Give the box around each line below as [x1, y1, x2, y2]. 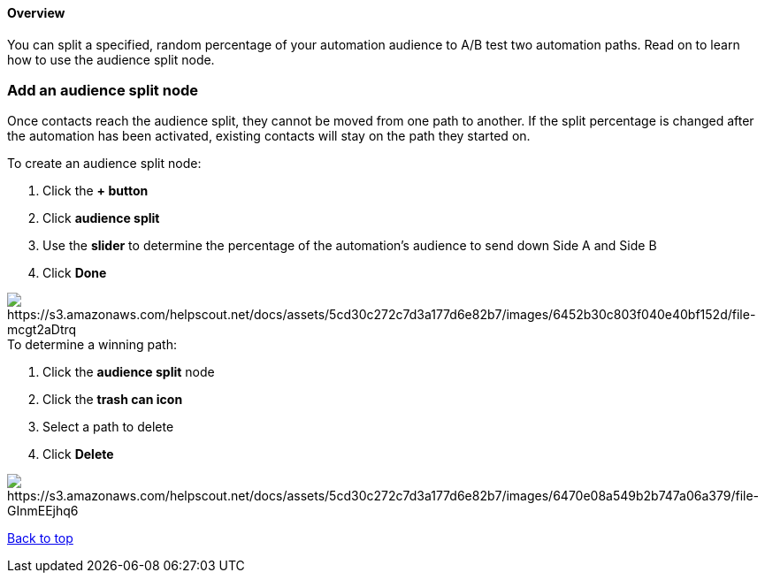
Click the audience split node [42, 364, 215, 380]
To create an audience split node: [7, 156, 202, 172]
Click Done [42, 265, 107, 281]
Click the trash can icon [42, 392, 183, 408]
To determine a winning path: [7, 337, 177, 353]
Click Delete [42, 446, 114, 462]
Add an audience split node [7, 80, 198, 99]
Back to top [7, 530, 73, 546]
